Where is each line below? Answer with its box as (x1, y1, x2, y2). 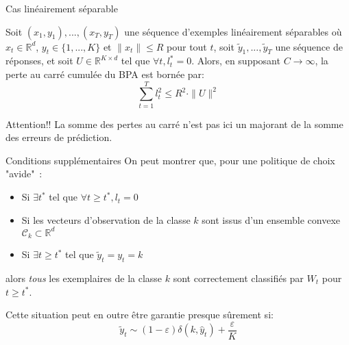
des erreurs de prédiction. (5, 130, 112, 144)
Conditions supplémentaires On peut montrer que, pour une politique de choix (5, 153, 335, 167)
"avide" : (5, 166, 43, 181)
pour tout (167, 39, 207, 53)
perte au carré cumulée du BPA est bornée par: (5, 66, 204, 81)
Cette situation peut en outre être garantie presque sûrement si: (5, 307, 274, 322)
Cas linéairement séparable (5, 1, 118, 15)
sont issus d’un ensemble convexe (202, 212, 341, 227)
